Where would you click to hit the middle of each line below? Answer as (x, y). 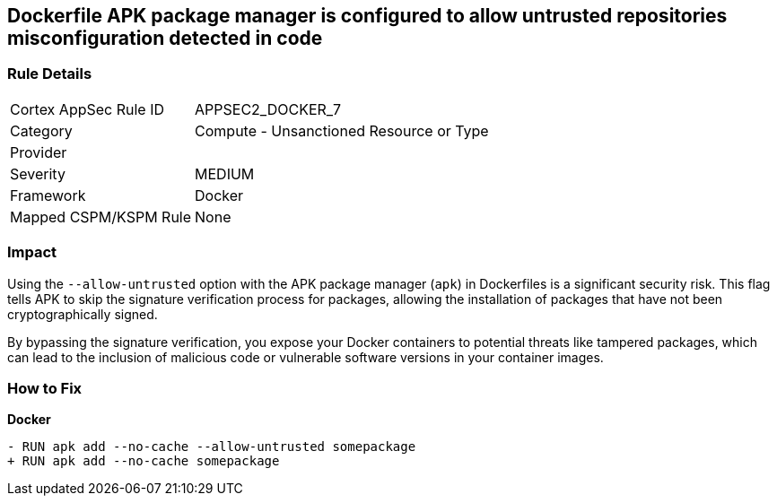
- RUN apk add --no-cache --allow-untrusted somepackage (212, 447)
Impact (32, 252)
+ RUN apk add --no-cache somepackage (144, 461)
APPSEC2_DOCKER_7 (268, 109)
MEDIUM (225, 173)
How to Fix (45, 388)
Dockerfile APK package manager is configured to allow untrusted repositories (367, 16)
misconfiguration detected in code (165, 38)
